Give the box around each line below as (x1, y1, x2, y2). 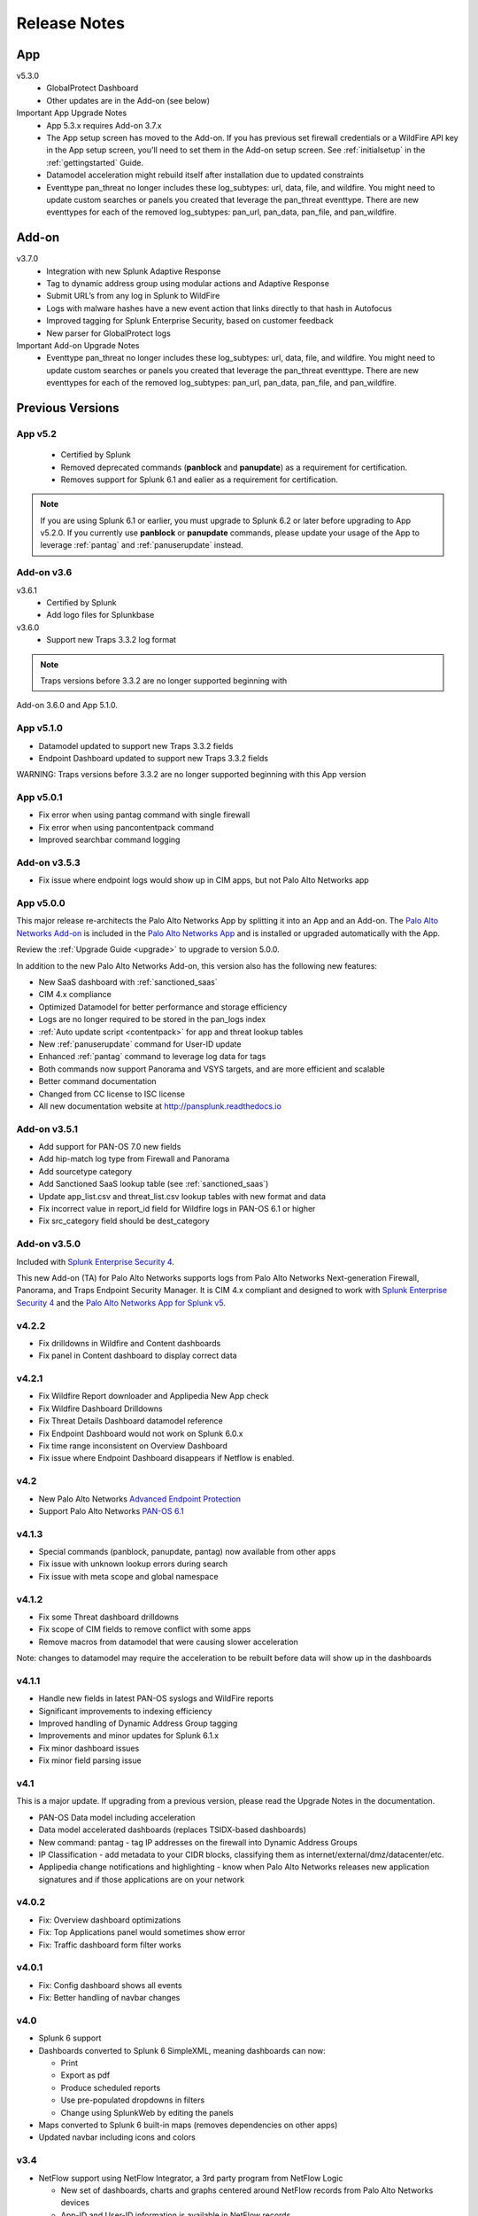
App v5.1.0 (16, 722, 64, 735)
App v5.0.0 (16, 897, 66, 909)
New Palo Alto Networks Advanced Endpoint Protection (38, 1494, 241, 1504)
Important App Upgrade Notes (16, 107, 127, 119)
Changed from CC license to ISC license (38, 1088, 186, 1099)
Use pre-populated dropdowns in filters (60, 2095, 205, 2105)
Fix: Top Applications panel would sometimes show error (38, 1927, 246, 1938)
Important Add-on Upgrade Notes (16, 340, 140, 350)
